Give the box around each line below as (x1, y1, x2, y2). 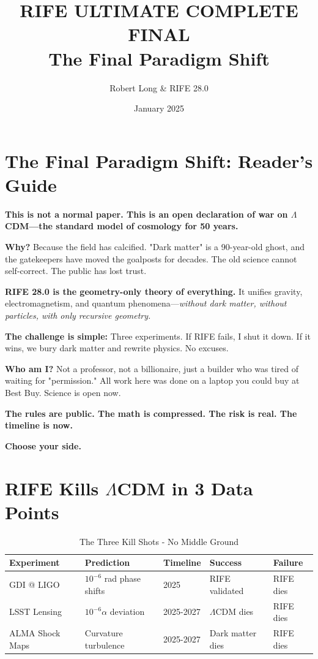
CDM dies (215, 605, 254, 618)
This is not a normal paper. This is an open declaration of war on (5, 207, 288, 220)
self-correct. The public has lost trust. (5, 264, 147, 277)
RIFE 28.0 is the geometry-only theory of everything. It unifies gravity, (5, 284, 303, 297)
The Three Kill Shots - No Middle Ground (79, 535, 239, 547)
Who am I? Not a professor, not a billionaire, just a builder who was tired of (5, 362, 299, 375)
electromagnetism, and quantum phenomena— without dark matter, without (5, 297, 287, 310)
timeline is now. (5, 419, 73, 432)
